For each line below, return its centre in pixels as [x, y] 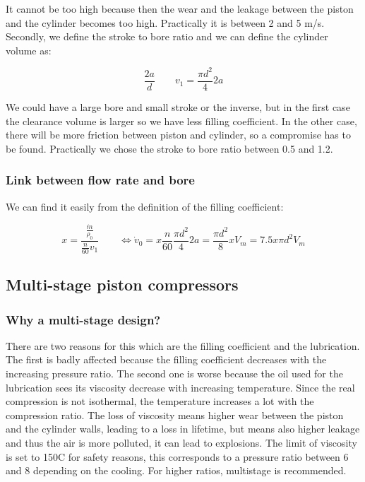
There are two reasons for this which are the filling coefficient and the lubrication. [183, 345]
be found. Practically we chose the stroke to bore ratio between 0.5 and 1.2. [169, 148]
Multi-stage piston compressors [122, 284]
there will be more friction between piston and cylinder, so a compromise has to [178, 135]
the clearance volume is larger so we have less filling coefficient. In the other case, [181, 120]
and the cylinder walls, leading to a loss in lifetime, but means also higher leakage [183, 429]
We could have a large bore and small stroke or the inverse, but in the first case [178, 106]
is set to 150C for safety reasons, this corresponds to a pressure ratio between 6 [177, 456]
